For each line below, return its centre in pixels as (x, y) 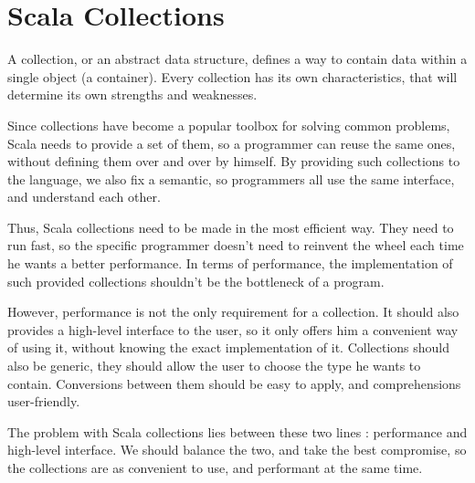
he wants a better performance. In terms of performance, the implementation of (230, 263)
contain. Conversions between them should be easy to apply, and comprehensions (234, 383)
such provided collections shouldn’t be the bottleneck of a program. (196, 281)
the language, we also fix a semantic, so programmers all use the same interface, (231, 178)
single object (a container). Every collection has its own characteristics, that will (232, 76)
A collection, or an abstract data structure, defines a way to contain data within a (237, 59)
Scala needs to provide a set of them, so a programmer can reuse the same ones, (232, 143)
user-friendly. (44, 401)
